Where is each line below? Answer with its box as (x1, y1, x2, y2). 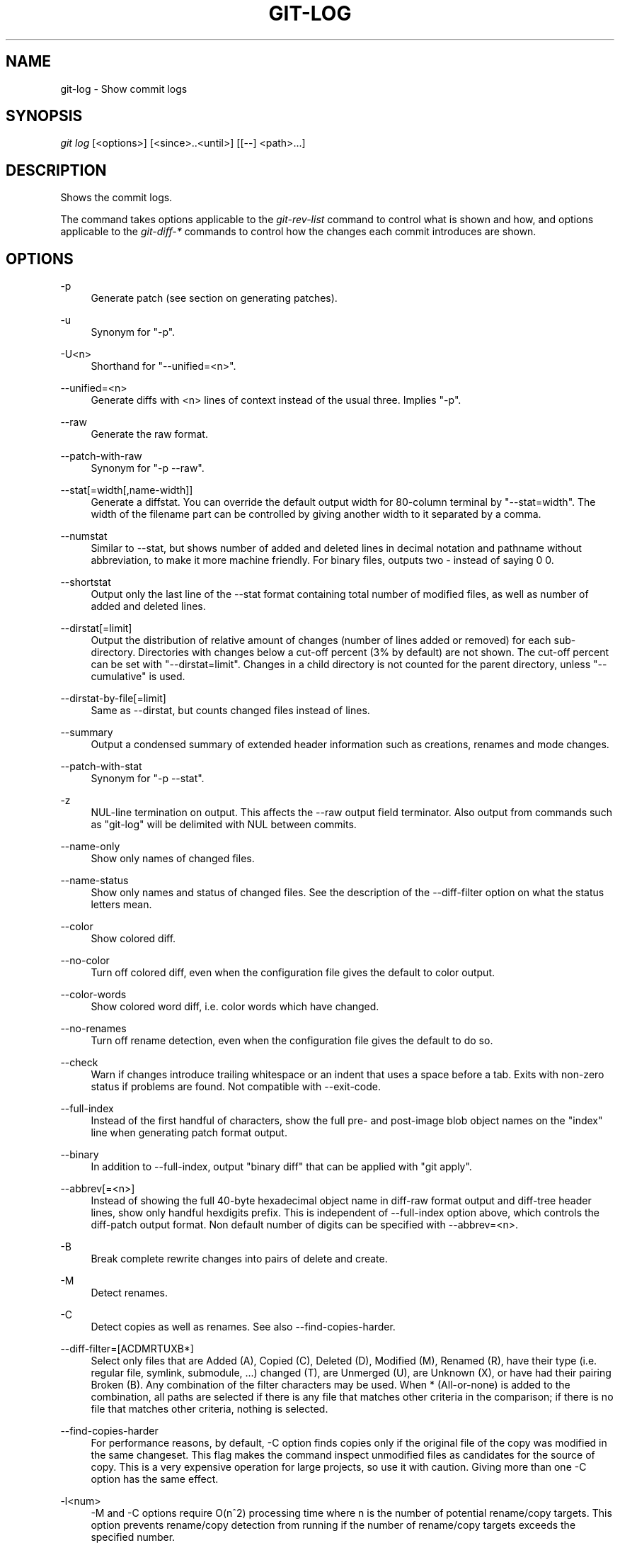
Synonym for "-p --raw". (91, 462, 205, 475)
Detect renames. (91, 1287, 168, 1299)
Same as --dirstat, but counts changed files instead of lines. (91, 704, 370, 717)
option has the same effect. (91, 1473, 219, 1486)
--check (60, 1056, 98, 1069)
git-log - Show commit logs (60, 82, 188, 95)
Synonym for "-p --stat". (91, 772, 205, 785)
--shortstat (60, 576, 111, 589)
